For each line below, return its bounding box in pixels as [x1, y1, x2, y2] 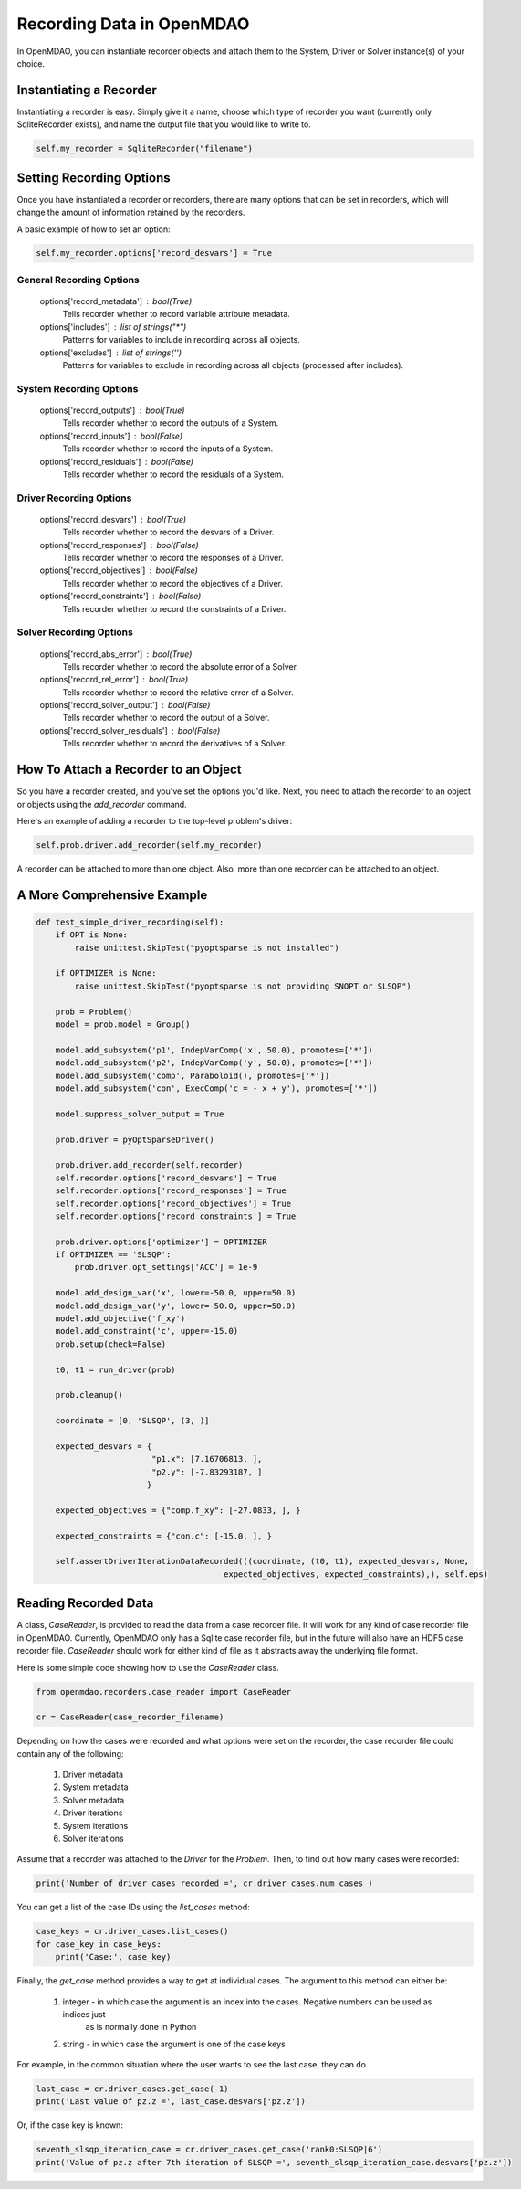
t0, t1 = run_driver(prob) [55, 1364, 177, 1375]
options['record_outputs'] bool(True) [39, 405, 185, 416]
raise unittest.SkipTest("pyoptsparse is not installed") [74, 942, 339, 953]
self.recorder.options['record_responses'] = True [55, 1186, 287, 1196]
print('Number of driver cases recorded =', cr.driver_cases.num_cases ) [36, 1878, 373, 1888]
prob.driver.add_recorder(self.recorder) [55, 1160, 244, 1170]
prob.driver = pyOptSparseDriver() [55, 1134, 214, 1145]
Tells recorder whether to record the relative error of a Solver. [62, 686, 294, 698]
